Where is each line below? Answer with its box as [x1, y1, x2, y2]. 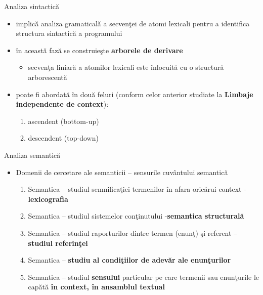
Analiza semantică [4, 149, 61, 160]
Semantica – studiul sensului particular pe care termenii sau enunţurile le [28, 271, 259, 282]
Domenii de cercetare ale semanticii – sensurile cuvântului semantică [16, 166, 228, 177]
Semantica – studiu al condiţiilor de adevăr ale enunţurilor [28, 255, 231, 265]
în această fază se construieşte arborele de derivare [16, 45, 183, 55]
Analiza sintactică [4, 1, 59, 11]
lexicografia [28, 193, 68, 204]
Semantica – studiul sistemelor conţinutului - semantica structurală [28, 210, 244, 221]
